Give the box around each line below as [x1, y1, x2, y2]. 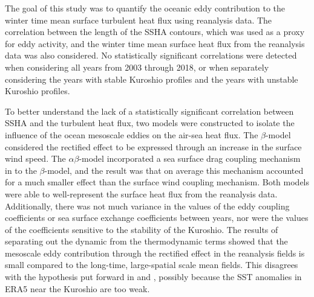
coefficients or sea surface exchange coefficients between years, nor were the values [5, 211, 309, 224]
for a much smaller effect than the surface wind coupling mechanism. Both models [5, 176, 310, 188]
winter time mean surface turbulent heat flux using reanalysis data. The [5, 13, 272, 26]
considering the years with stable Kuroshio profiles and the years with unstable [5, 72, 298, 85]
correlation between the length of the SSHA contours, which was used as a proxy [5, 25, 305, 38]
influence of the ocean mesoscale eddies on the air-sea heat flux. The [5, 128, 258, 141]
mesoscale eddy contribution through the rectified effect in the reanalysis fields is [5, 246, 305, 259]
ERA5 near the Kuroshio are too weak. [5, 282, 150, 295]
